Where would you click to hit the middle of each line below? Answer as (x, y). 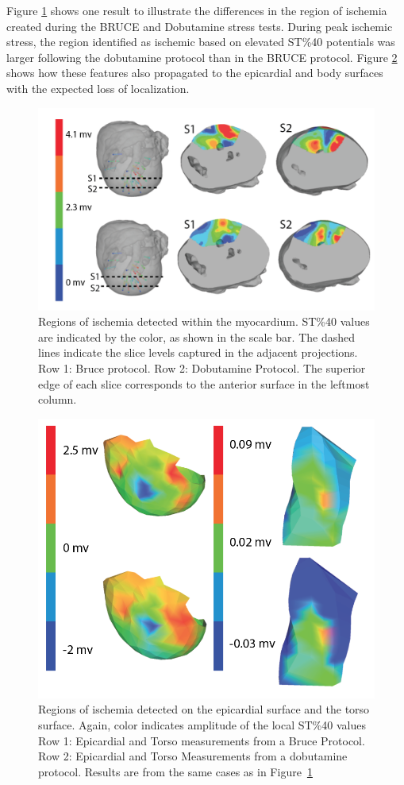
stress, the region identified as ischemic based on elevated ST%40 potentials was (201, 42)
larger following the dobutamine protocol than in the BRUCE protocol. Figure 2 (202, 57)
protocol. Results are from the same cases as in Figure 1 (175, 771)
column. (58, 399)
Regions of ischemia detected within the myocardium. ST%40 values (204, 321)
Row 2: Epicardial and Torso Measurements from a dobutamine (193, 756)
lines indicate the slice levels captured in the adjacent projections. (198, 352)
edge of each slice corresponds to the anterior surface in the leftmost (204, 383)
